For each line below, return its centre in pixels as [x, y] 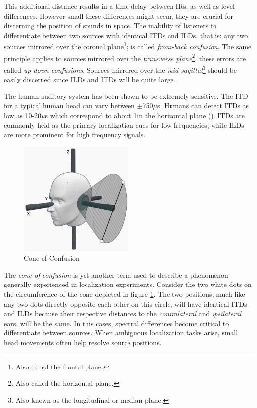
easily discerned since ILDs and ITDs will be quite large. [90, 79]
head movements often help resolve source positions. [83, 343]
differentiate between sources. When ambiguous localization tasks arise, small [121, 333]
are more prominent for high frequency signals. [75, 135]
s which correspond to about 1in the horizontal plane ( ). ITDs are [145, 115]
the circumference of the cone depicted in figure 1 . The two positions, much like [125, 294]
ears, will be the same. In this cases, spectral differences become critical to [117, 323]
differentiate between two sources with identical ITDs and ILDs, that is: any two [126, 35]
